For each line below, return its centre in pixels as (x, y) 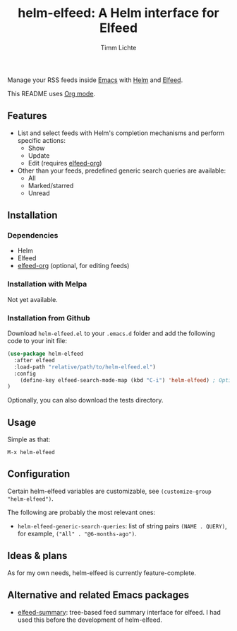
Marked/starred (51, 185)
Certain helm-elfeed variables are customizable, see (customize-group (109, 491)
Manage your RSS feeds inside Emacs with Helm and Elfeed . (95, 80)
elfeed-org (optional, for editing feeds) (73, 266)
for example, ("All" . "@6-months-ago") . (77, 533)
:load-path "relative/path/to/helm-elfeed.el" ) (85, 367)
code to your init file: (37, 341)
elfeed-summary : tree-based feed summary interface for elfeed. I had (119, 612)
